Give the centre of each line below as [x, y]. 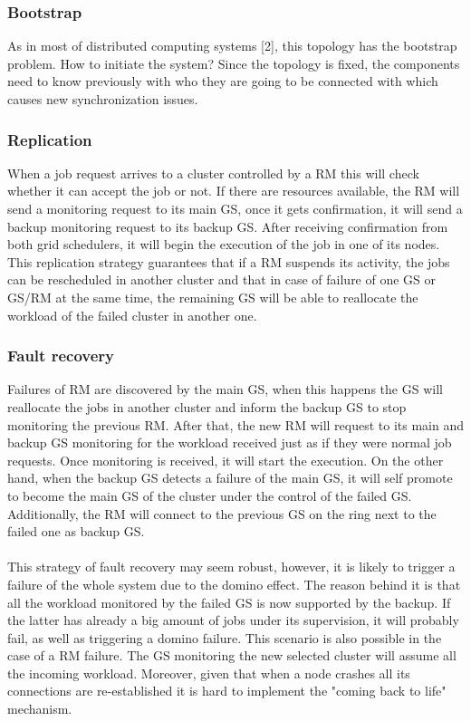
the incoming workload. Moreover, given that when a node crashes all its [209, 673]
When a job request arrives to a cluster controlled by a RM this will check [213, 173]
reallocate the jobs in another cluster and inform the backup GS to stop [207, 406]
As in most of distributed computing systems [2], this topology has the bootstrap [232, 46]
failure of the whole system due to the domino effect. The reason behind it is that [234, 584]
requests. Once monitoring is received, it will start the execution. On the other [226, 460]
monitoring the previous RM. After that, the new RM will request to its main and [236, 424]
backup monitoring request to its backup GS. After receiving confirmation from [228, 226]
